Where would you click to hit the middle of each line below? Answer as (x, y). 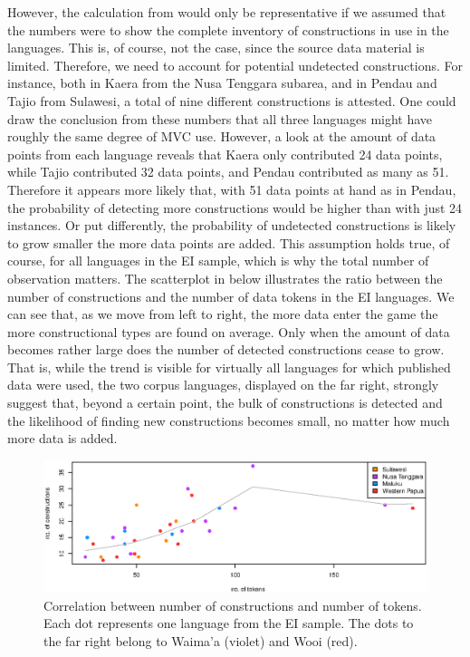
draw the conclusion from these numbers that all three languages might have (220, 118)
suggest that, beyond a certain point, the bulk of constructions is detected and (225, 403)
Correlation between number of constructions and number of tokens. (233, 605)
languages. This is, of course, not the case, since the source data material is (216, 48)
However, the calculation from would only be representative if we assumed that (227, 12)
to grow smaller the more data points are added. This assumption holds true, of (229, 242)
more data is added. (62, 438)
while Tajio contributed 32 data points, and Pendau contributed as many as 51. (228, 172)
